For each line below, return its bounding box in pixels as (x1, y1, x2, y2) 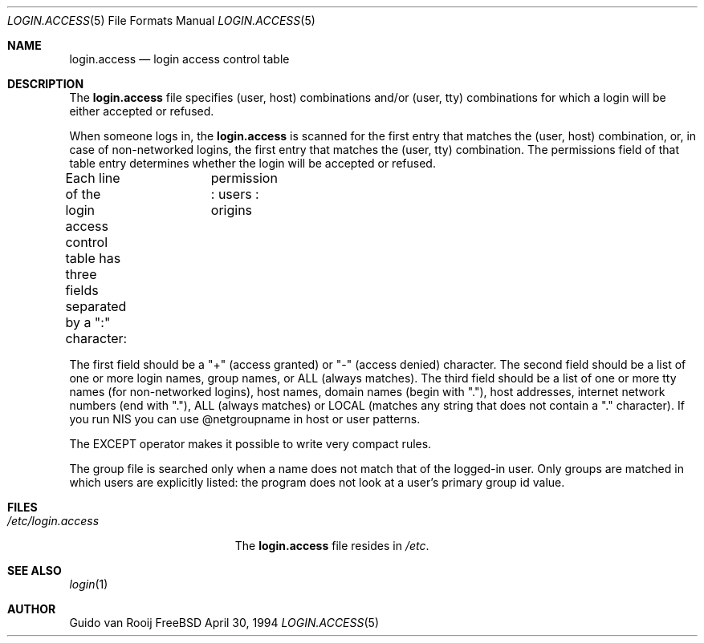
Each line (65, 170, 120, 186)
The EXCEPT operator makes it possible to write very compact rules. (69, 437, 432, 451)
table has (65, 250, 121, 266)
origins (210, 202, 253, 218)
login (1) (69, 577, 108, 591)
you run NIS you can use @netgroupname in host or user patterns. (69, 412, 421, 426)
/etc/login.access (7, 514, 100, 528)
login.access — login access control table (69, 52, 290, 66)
